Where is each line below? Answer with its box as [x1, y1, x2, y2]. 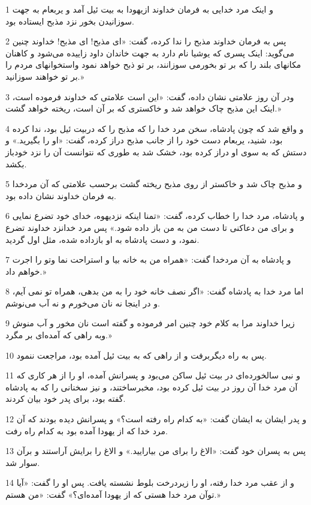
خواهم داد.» [5, 264, 47, 277]
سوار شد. [5, 456, 40, 468]
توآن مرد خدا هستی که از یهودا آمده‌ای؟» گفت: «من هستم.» [5, 488, 221, 500]
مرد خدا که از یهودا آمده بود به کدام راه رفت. [5, 424, 168, 437]
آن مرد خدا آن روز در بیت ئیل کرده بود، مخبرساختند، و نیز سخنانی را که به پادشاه [5, 380, 298, 393]
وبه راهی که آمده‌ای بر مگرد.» [5, 329, 112, 341]
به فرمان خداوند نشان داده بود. [5, 189, 116, 202]
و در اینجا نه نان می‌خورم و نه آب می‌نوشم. [5, 296, 160, 309]
